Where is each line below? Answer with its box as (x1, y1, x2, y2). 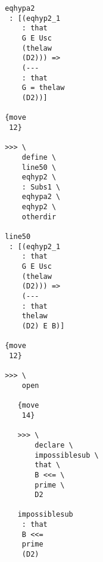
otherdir (21, 212, 57, 221)
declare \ (35, 440, 73, 449)
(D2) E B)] (21, 322, 65, 330)
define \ (21, 153, 57, 162)
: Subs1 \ (21, 182, 61, 191)
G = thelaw (21, 83, 65, 92)
